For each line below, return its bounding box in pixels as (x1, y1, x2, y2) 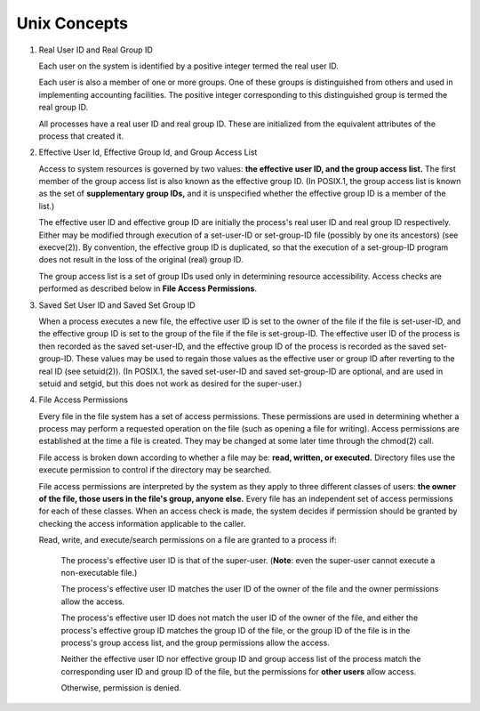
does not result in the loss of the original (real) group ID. (38, 255, 244, 265)
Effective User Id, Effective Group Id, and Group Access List (38, 147, 258, 158)
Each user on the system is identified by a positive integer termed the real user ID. (38, 61, 340, 71)
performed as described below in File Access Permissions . (38, 283, 258, 294)
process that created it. (38, 130, 124, 141)
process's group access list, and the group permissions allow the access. (60, 637, 331, 648)
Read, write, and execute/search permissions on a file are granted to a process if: (38, 535, 337, 545)
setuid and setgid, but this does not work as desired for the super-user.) (38, 378, 302, 389)
